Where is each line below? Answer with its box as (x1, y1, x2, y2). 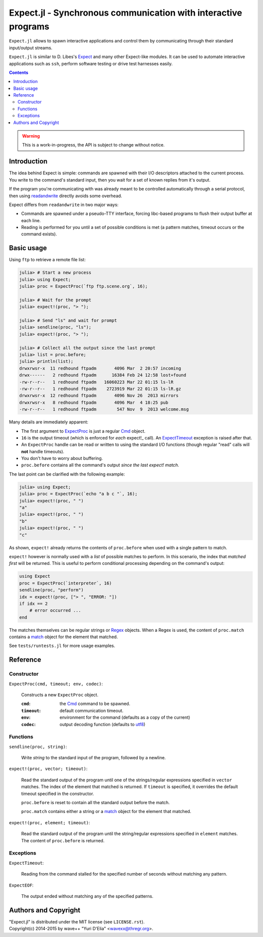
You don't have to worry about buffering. (21, 456, 103, 461)
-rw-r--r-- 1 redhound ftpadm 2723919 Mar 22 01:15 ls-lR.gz (19, 386, 181, 392)
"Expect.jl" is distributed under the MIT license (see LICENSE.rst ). (9, 918, 145, 925)
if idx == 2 (19, 601, 48, 606)
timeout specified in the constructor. (21, 791, 94, 796)
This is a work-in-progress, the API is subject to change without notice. (22, 142, 165, 148)
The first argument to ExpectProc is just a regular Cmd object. (21, 428, 146, 434)
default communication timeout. (59, 708, 124, 713)
